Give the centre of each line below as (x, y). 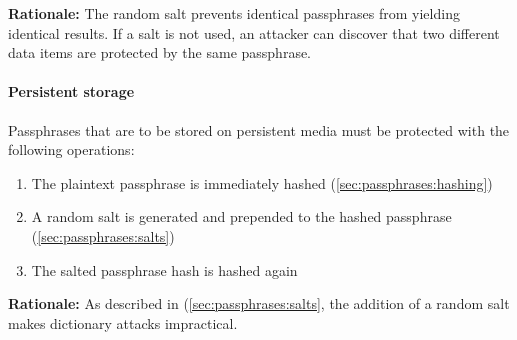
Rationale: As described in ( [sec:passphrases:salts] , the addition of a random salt (259, 303)
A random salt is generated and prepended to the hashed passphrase (241, 216)
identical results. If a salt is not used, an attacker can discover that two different (254, 32)
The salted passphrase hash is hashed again (164, 269)
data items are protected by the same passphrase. (160, 52)
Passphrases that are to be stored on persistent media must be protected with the (259, 129)
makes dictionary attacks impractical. (123, 322)
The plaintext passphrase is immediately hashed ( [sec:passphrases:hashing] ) (262, 182)
